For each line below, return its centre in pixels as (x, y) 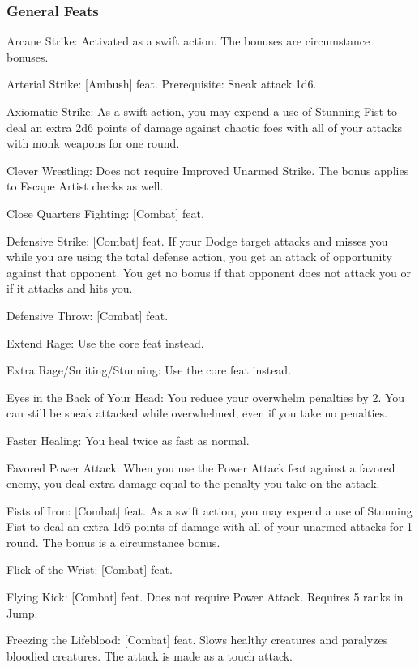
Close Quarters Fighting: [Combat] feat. (105, 213)
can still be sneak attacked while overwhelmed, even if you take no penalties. (197, 413)
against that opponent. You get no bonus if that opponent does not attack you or (209, 272)
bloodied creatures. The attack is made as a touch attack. (150, 655)
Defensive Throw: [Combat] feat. (88, 315)
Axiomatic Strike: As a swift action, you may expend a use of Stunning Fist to (202, 111)
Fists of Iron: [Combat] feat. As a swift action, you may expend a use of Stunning (209, 510)
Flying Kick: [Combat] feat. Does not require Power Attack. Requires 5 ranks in (205, 597)
